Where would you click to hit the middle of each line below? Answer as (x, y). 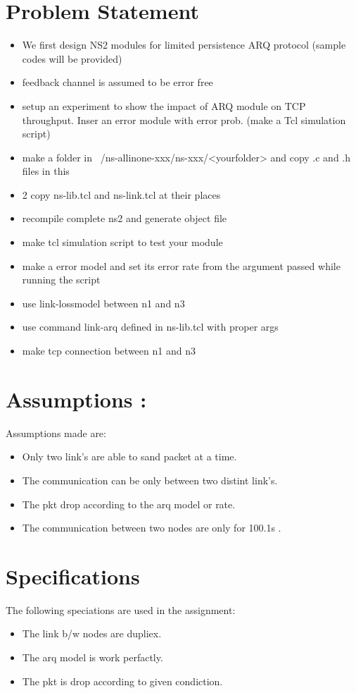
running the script (61, 280)
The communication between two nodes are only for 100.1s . (152, 528)
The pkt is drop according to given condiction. (122, 681)
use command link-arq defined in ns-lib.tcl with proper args (150, 327)
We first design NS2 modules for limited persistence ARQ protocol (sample (184, 45)
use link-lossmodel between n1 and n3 (103, 303)
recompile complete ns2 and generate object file (125, 218)
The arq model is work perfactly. (93, 657)
